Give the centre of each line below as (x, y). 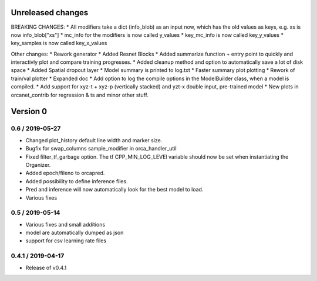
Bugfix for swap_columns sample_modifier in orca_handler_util (101, 149)
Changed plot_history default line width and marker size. (94, 140)
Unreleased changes (50, 13)
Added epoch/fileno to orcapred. (65, 173)
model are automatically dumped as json (75, 233)
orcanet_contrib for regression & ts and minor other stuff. (80, 95)
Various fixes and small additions (65, 224)
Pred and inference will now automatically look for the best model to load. (114, 190)
